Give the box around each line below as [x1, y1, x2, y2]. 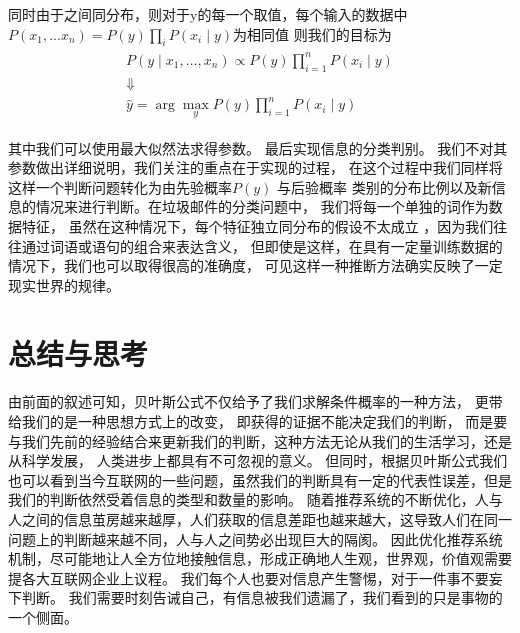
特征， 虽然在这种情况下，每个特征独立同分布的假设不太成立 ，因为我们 [21, 215, 494, 236]
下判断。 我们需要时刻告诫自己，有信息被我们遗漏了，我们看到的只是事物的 [8, 587, 503, 608]
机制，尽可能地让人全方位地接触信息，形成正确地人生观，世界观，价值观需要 [8, 548, 512, 569]
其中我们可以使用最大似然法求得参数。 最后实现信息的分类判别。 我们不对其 [8, 137, 508, 158]
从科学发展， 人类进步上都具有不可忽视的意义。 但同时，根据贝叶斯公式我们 [8, 450, 508, 471]
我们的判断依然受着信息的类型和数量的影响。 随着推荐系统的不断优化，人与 [8, 489, 503, 510]
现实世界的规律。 [8, 274, 120, 295]
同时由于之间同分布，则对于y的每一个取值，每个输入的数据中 [8, 4, 408, 24]
